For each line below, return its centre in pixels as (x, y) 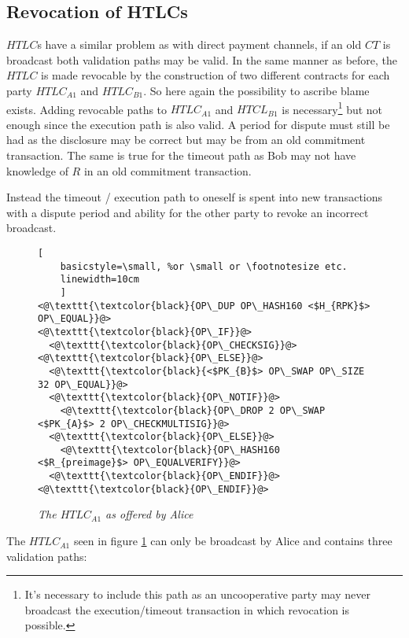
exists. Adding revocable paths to (87, 109)
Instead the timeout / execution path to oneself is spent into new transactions (195, 197)
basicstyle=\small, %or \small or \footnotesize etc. (204, 266)
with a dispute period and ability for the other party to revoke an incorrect (188, 212)
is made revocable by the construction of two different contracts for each (216, 75)
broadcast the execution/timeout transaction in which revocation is (187, 609)
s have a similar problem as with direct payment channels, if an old (199, 44)
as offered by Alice (149, 514)
